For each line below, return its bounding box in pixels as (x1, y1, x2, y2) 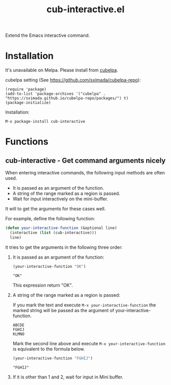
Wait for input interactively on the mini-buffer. (12, 196, 108, 202)
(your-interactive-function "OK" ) (12, 264, 86, 269)
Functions (5, 136, 48, 147)
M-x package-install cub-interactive (5, 119, 85, 124)
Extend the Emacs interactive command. (5, 32, 90, 39)
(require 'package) (5, 87, 47, 92)
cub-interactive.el (46, 4, 125, 15)
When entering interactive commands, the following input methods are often (5, 170, 165, 176)
